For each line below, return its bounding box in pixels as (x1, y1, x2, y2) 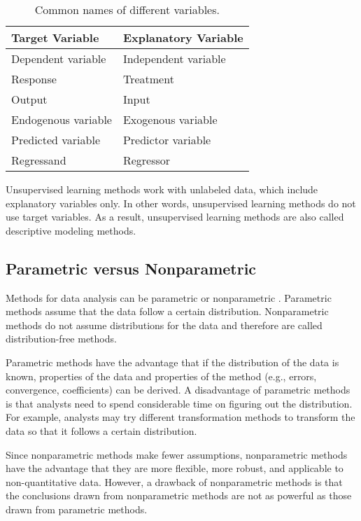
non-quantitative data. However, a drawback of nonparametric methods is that (6, 474, 343, 489)
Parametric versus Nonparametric (6, 257, 257, 279)
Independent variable (122, 50, 226, 67)
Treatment (122, 71, 174, 87)
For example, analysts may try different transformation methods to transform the (6, 410, 355, 424)
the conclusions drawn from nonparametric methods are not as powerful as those (6, 488, 352, 503)
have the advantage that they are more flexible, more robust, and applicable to (6, 461, 344, 475)
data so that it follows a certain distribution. (6, 423, 197, 438)
